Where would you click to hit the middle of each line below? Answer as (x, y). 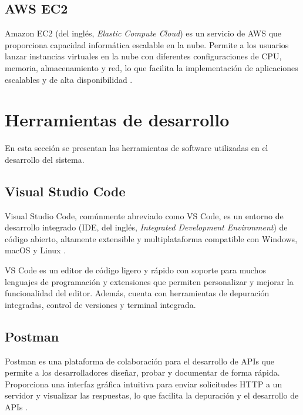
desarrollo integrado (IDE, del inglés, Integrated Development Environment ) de (146, 227)
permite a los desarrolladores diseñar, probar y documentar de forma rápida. (142, 372)
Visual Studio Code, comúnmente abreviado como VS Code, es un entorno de (144, 215)
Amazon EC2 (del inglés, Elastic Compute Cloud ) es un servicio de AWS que (143, 33)
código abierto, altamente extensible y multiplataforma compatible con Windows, (151, 238)
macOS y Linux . (36, 250)
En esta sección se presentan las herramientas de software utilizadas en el (137, 148)
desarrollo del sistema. (45, 159)
